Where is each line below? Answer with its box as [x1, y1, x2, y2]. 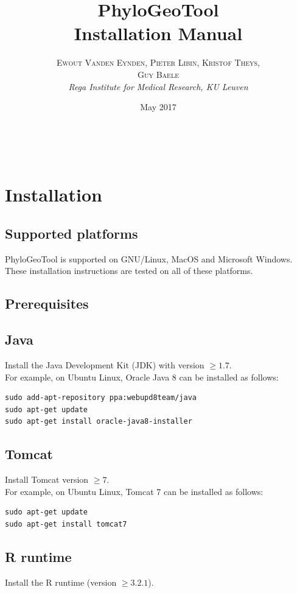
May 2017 [140, 100, 176, 113]
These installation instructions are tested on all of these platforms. [5, 264, 253, 277]
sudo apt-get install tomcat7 [5, 519, 127, 528]
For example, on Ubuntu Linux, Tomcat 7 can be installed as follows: [5, 485, 264, 497]
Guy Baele [138, 68, 179, 80]
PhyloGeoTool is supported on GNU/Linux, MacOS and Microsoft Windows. [5, 252, 293, 265]
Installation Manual [74, 21, 243, 46]
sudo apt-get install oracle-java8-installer [5, 417, 192, 426]
